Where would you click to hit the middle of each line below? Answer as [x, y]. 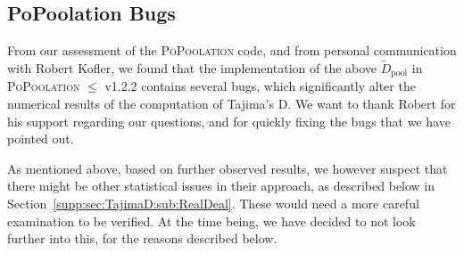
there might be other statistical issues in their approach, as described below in [221, 186]
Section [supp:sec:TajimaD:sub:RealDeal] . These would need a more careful [213, 204]
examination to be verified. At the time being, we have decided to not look [211, 220]
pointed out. [41, 139]
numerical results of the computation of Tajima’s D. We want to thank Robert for [232, 104]
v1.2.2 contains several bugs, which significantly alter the [260, 86]
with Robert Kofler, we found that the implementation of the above [192, 68]
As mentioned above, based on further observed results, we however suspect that [228, 168]
